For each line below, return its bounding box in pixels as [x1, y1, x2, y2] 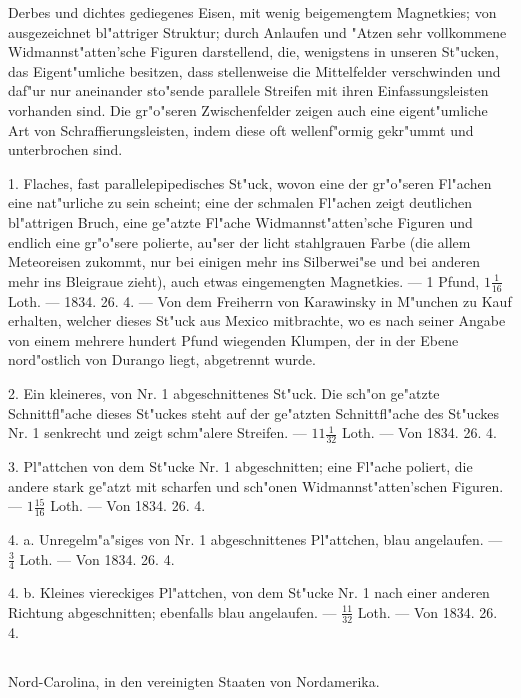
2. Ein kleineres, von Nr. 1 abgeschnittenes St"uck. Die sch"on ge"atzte [8, 382, 440, 403]
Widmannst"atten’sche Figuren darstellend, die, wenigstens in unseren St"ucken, [8, 41, 499, 62]
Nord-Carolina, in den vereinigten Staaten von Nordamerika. [8, 670, 380, 691]
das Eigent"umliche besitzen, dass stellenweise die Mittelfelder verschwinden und [8, 60, 501, 81]
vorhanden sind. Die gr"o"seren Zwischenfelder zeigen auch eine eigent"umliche [8, 99, 488, 120]
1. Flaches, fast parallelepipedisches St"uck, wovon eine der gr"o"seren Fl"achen [8, 172, 492, 193]
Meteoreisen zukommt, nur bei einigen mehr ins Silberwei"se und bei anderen [8, 251, 480, 272]
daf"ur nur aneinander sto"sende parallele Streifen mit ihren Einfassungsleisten [8, 80, 489, 101]
